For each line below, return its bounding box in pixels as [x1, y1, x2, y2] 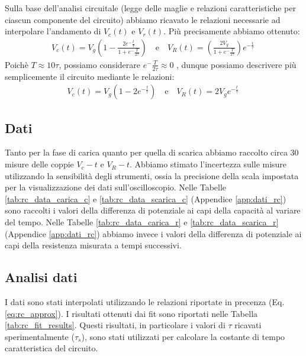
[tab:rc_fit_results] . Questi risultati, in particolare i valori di [5, 319, 226, 331]
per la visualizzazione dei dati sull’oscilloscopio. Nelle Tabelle [5, 181, 227, 193]
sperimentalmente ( [5, 330, 75, 342]
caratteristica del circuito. [5, 342, 98, 354]
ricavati [234, 319, 262, 331]
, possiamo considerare [59, 58, 140, 70]
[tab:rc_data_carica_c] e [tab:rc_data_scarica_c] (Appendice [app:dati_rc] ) [5, 192, 286, 205]
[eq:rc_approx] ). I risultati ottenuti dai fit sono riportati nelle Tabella [5, 307, 258, 319]
